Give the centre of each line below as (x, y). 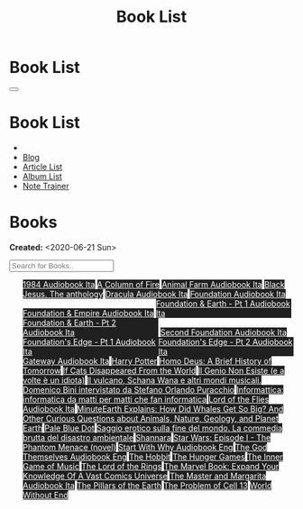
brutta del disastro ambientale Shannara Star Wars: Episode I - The (147, 437)
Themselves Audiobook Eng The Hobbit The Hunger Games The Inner (152, 457)
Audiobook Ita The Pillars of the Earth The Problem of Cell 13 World (147, 485)
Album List (42, 176)
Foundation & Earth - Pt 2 (69, 323)
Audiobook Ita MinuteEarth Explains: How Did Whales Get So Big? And (153, 409)
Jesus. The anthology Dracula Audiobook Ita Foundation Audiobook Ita (154, 294)
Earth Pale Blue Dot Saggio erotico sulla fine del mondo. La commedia (152, 428)
